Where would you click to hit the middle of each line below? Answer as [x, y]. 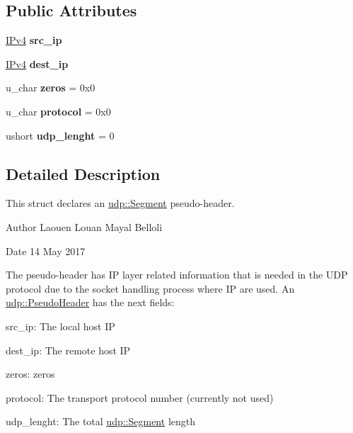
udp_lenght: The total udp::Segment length [101, 421]
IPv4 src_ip [34, 40]
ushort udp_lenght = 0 [60, 135]
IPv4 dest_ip [37, 63]
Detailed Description [83, 173]
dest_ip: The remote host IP [68, 350]
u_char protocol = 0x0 [58, 111]
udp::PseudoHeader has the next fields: [90, 302]
